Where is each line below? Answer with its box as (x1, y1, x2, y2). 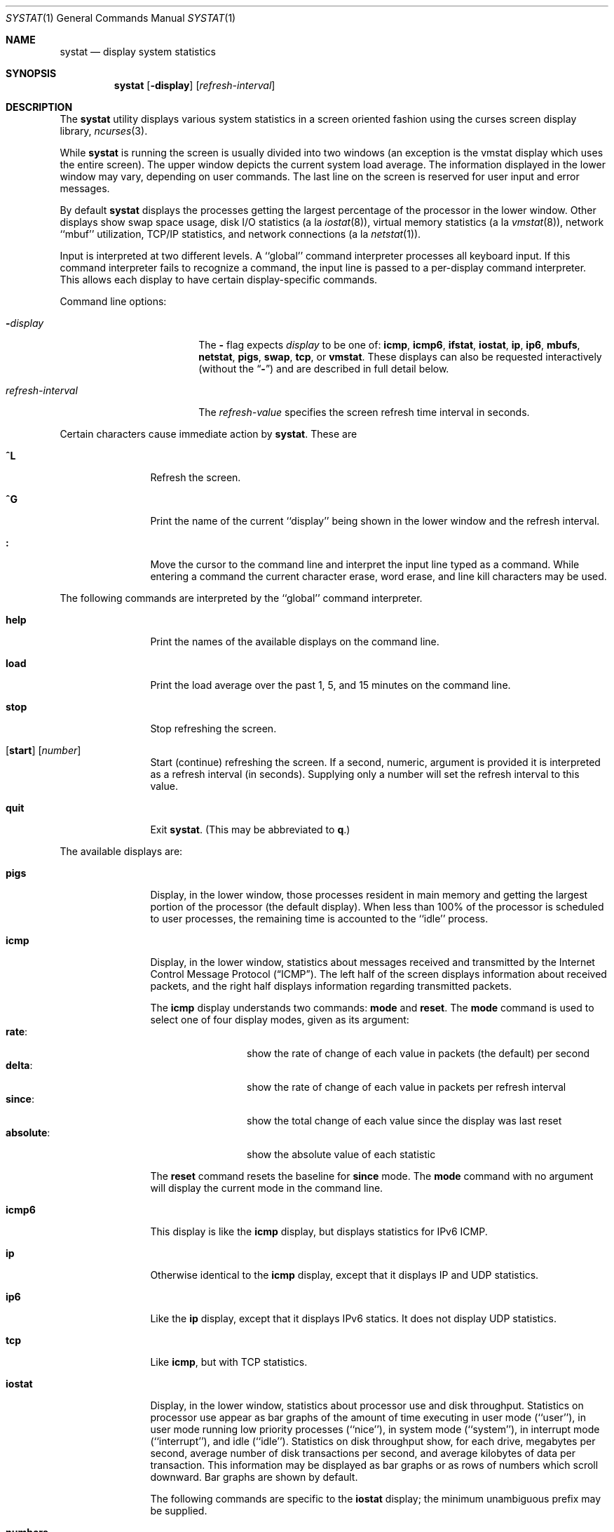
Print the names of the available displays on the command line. (150, 636, 439, 647)
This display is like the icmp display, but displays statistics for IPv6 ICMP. (150, 1225, 488, 1237)
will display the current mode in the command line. (150, 1182, 383, 1194)
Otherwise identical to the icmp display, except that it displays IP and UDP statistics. (150, 1269, 539, 1281)
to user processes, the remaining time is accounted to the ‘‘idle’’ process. (150, 913, 489, 925)
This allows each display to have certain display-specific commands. (60, 274, 378, 285)
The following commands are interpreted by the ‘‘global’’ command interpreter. (60, 592, 423, 604)
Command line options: (60, 295, 167, 307)
